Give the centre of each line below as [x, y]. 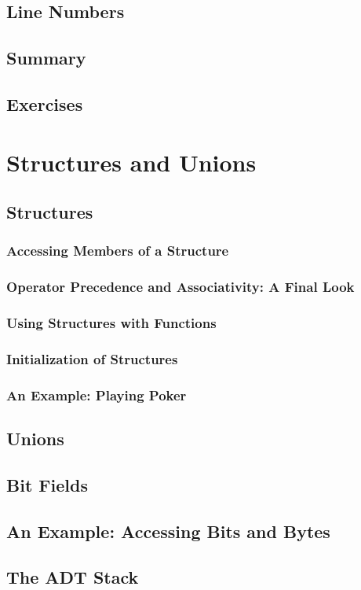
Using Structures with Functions [111, 323]
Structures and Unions [131, 162]
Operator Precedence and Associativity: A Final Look [180, 287]
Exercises [45, 103]
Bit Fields [47, 484]
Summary [46, 58]
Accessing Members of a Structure [118, 251]
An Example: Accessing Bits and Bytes [168, 531]
